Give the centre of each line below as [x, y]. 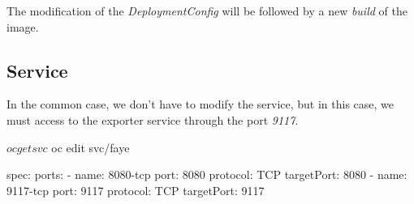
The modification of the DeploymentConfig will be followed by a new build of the [207, 11]
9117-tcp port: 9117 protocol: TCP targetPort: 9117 [136, 190]
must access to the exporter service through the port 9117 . [153, 119]
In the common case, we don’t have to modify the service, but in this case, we [201, 104]
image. [23, 26]
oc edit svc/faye [91, 147]
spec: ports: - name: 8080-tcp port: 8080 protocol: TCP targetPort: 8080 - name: [207, 174]
